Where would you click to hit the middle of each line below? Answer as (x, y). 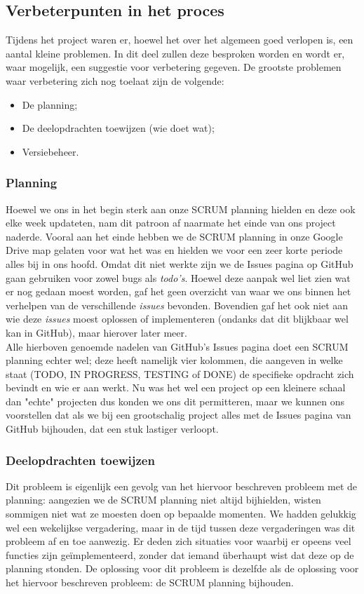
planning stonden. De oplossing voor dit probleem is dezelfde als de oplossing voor (182, 568)
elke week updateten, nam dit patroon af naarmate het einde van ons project (171, 223)
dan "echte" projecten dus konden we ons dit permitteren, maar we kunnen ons (175, 401)
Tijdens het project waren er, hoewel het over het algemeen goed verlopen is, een (180, 40)
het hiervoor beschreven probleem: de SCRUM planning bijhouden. (150, 582)
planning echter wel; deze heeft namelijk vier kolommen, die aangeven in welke (174, 360)
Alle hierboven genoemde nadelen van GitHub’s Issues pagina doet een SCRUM (177, 346)
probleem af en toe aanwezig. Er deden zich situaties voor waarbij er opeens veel (178, 541)
